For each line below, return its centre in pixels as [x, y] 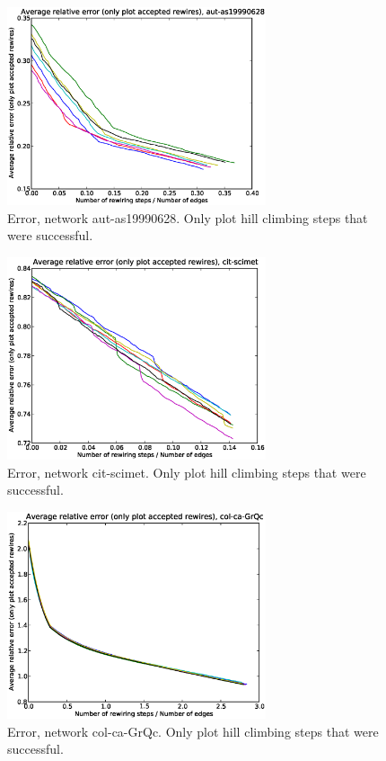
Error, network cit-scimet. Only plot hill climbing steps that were [187, 472]
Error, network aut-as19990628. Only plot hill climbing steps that [188, 217]
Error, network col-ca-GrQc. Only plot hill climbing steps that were [193, 731]
